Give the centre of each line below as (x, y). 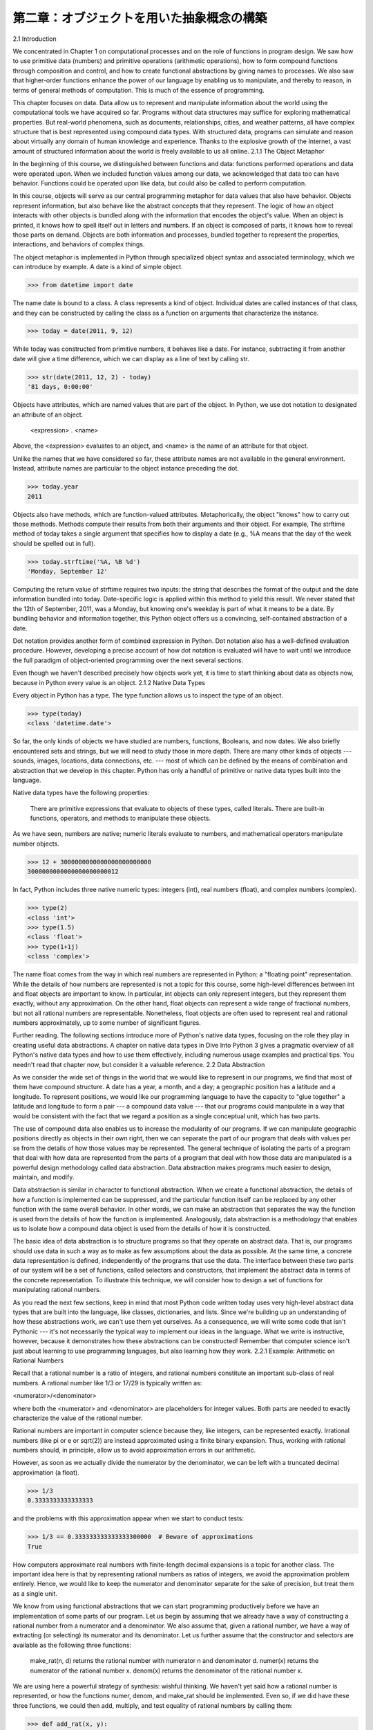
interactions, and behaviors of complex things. (79, 244)
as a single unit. (35, 1593)
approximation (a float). (46, 1472)
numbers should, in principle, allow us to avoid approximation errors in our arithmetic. (134, 1450)
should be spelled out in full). (54, 543)
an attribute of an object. (48, 415)
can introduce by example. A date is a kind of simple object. (98, 267)
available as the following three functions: (72, 1645)
